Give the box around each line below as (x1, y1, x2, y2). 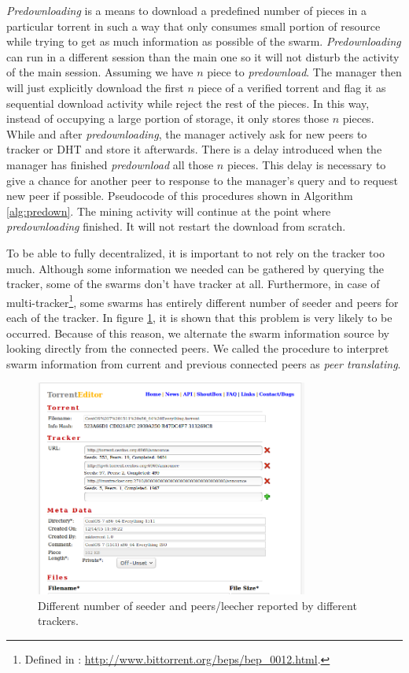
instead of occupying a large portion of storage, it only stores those (6, 110, 330, 127)
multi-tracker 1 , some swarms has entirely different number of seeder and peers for (6, 291, 399, 310)
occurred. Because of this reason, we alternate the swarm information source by (6, 324, 389, 341)
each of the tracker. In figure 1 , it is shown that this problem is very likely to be (6, 309, 392, 325)
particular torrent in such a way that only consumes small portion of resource (6, 17, 381, 34)
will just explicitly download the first (6, 79, 184, 95)
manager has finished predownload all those (6, 156, 214, 172)
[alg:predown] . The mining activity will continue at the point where (6, 202, 331, 219)
